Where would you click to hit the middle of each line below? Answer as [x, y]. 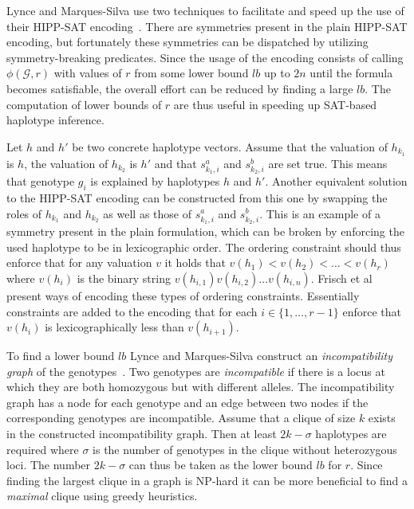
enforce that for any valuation [79, 262]
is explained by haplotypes [155, 181]
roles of [24, 213]
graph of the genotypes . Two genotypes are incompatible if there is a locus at [196, 371]
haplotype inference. [55, 120]
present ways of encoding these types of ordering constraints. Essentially [183, 295]
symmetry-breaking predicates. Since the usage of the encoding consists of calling [205, 57]
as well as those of [147, 213]
